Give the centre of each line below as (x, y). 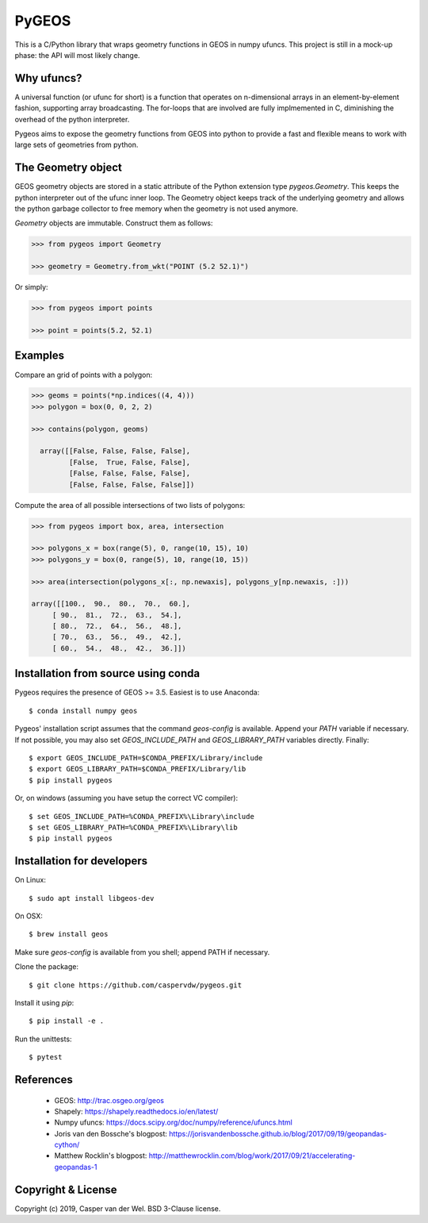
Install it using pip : (44, 1002)
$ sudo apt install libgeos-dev (92, 898)
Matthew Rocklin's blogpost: (101, 1156)
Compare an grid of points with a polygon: (84, 375)
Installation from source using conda (107, 673)
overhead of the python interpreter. (72, 119)
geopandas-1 (76, 1167)
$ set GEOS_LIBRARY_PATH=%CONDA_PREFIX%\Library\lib (133, 827)
